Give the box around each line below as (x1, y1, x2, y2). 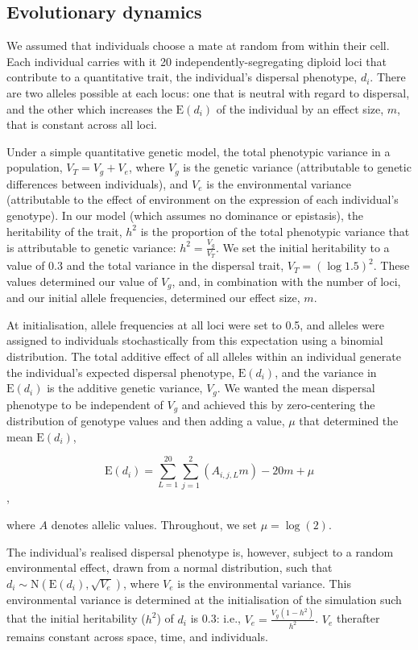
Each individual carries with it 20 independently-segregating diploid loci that (6, 52, 387, 69)
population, (6, 159, 63, 176)
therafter (337, 610, 380, 627)
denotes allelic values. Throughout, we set (51, 515, 258, 532)
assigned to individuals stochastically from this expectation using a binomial (6, 332, 383, 349)
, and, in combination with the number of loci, (172, 272, 401, 289)
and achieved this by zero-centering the (181, 395, 375, 412)
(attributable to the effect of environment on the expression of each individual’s (6, 191, 399, 208)
